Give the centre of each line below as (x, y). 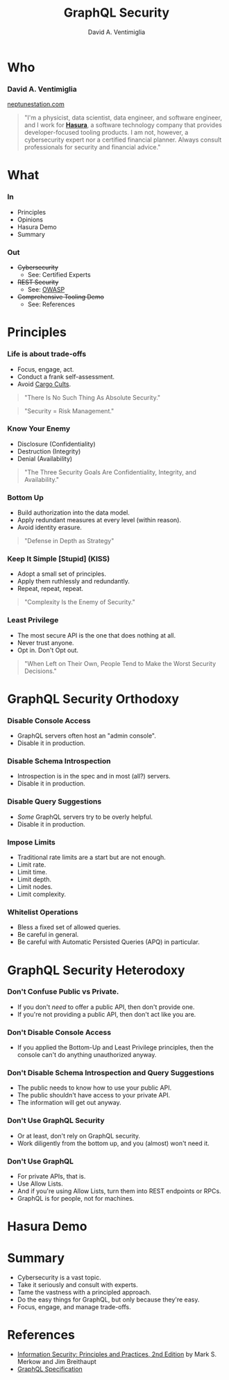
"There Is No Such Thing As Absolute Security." (92, 397)
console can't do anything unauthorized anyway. (87, 1055)
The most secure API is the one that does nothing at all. (96, 635)
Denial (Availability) (45, 458)
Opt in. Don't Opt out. (48, 650)
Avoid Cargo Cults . (44, 384)
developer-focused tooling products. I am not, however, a (106, 133)
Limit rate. (32, 865)
